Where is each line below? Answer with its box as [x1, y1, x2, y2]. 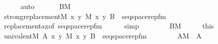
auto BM [20, 1, 71, 11]
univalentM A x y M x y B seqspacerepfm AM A [4, 30, 202, 40]
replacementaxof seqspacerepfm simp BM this [4, 20, 214, 31]
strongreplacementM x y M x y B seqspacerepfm [4, 10, 166, 21]
